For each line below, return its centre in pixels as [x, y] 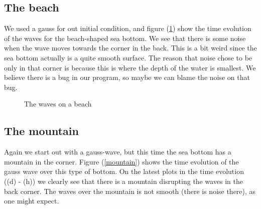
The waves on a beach [58, 104]
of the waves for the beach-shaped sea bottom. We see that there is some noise [125, 38]
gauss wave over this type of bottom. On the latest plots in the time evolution [124, 171]
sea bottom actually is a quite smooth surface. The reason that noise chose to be [128, 57]
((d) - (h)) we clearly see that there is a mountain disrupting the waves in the [123, 181]
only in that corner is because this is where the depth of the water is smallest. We [130, 67]
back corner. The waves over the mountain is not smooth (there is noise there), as [130, 191]
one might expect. [32, 201]
